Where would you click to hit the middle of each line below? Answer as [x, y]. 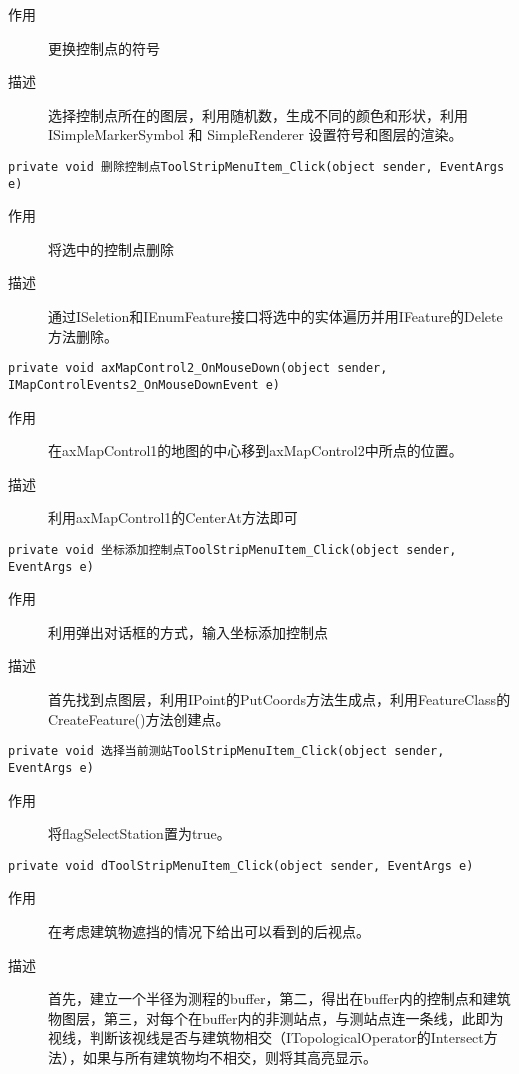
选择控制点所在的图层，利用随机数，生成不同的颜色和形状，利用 [258, 114]
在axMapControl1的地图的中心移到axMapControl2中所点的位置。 [255, 450]
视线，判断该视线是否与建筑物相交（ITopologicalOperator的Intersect [266, 1037]
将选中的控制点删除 [111, 248]
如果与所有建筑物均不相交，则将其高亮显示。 [229, 1056]
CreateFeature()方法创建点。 [139, 718]
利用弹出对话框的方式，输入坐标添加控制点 [188, 631]
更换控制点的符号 [104, 47]
